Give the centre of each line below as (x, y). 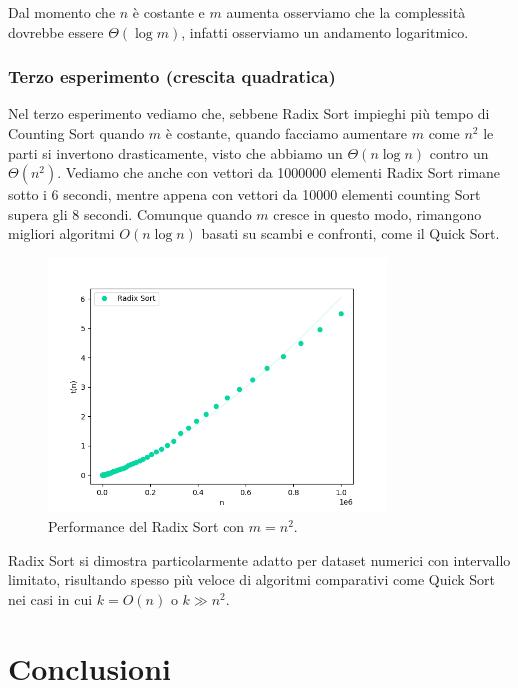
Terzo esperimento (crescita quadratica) (172, 76)
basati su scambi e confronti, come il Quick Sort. (350, 233)
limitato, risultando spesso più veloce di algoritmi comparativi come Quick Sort (251, 579)
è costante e (168, 12)
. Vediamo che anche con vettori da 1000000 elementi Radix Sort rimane (279, 172)
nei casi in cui (50, 598)
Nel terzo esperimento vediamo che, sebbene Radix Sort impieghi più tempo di (249, 113)
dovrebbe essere (56, 31)
